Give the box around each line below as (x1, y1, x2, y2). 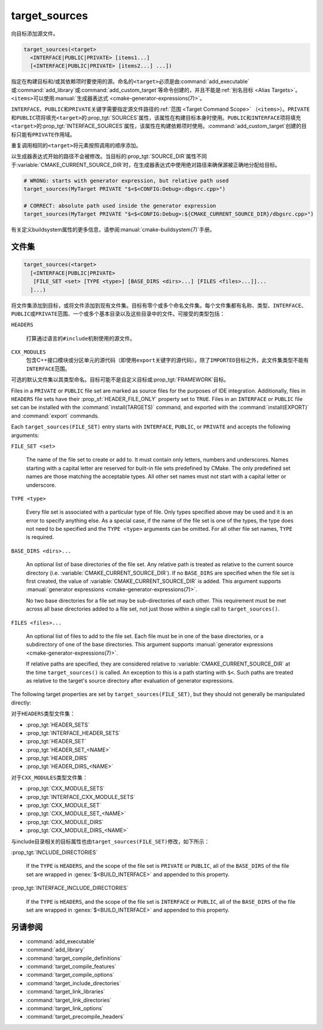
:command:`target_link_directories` (26, 996, 112, 1004)
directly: (11, 699, 32, 706)
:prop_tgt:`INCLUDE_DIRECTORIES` (11, 849, 98, 856)
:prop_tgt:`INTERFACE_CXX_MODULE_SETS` (26, 793, 136, 800)
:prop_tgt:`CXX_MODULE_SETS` (26, 785, 105, 792)
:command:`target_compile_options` (26, 971, 115, 979)
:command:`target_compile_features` (26, 963, 117, 970)
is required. (26, 533, 54, 541)
